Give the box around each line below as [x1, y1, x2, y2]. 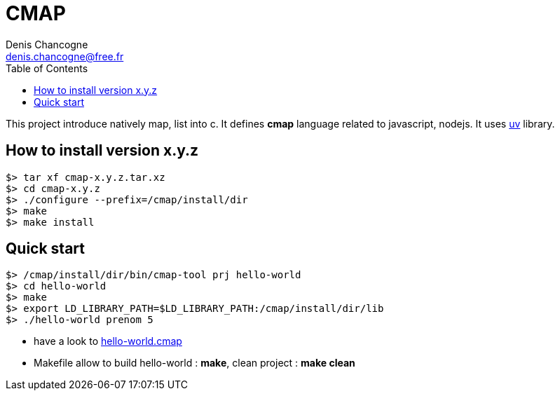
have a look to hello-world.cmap [34, 335, 182, 348]
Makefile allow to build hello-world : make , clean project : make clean [34, 357, 355, 369]
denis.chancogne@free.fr [6, 50, 124, 62]
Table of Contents [6, 62, 88, 74]
